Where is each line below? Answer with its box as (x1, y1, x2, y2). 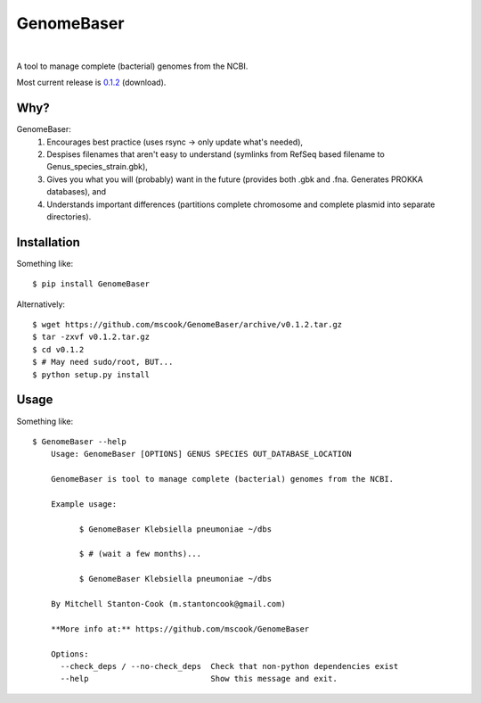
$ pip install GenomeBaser (32, 279, 151, 289)
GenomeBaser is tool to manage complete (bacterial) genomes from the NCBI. (50, 474, 395, 484)
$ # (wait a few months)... (78, 549, 202, 559)
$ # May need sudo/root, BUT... (32, 357, 174, 368)
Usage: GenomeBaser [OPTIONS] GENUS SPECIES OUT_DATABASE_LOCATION (50, 449, 352, 459)
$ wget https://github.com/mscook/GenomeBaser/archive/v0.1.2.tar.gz (32, 319, 343, 330)
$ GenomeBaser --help (32, 436, 126, 446)
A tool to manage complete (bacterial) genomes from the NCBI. (16, 61, 249, 71)
